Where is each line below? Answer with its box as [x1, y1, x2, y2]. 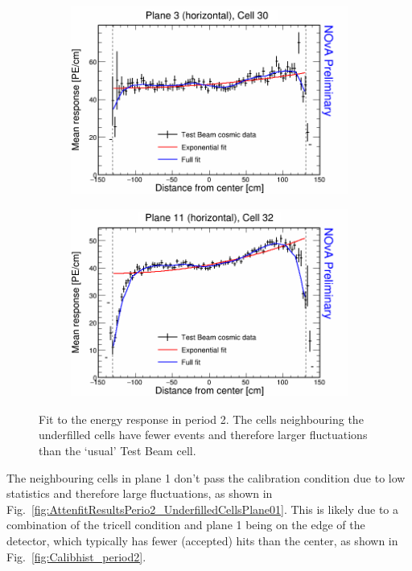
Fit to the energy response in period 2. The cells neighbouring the [39, 410, 364, 427]
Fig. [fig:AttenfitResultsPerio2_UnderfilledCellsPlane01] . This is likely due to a [6, 500, 399, 517]
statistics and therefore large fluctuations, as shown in [6, 485, 273, 502]
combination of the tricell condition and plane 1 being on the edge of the [6, 516, 365, 533]
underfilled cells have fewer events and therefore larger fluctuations [39, 426, 368, 443]
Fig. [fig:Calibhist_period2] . [6, 548, 146, 565]
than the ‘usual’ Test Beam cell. [39, 442, 196, 458]
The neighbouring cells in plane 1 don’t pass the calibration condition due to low [6, 469, 406, 486]
